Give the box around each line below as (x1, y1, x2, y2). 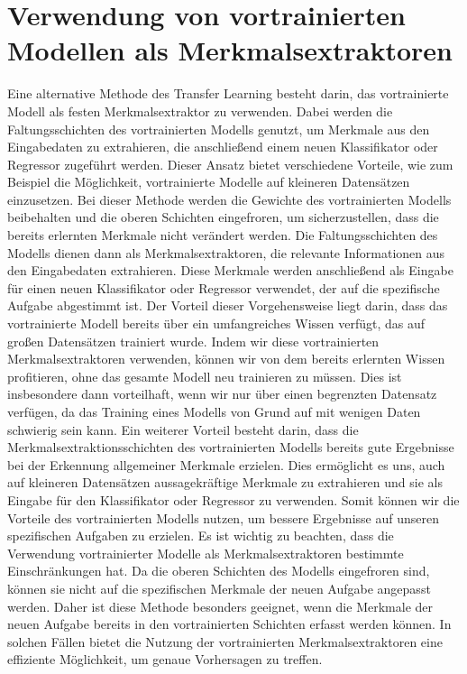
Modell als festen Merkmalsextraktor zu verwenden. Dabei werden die (7, 101, 393, 120)
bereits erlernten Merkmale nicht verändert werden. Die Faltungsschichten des (7, 226, 438, 245)
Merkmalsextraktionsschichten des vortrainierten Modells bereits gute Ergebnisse (7, 438, 454, 457)
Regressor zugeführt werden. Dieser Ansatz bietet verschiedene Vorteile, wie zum (7, 154, 453, 173)
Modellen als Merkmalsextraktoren (7, 32, 453, 69)
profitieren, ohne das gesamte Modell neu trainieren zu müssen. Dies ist (7, 366, 402, 385)
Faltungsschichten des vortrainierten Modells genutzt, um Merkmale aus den (7, 119, 430, 138)
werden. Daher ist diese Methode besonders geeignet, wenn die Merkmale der (7, 596, 433, 615)
